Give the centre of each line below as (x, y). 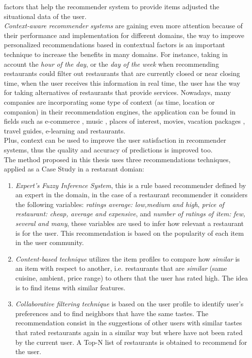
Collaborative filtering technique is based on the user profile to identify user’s (129, 304)
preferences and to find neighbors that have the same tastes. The (112, 313)
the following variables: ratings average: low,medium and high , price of (120, 204)
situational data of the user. (45, 16)
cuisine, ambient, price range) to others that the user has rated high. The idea (132, 278)
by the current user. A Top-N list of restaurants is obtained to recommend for (131, 342)
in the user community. (50, 242)
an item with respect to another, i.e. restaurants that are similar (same (121, 268)
